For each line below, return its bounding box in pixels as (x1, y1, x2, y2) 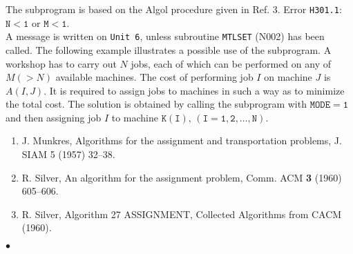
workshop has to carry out (6, 56, 117, 70)
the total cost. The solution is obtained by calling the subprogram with (6, 97, 307, 111)
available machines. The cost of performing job (55, 70, 254, 84)
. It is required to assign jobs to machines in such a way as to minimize (44, 83, 345, 97)
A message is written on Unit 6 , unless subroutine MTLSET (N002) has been (6, 29, 325, 43)
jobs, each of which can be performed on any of (131, 56, 331, 70)
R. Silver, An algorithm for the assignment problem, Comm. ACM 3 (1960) (21, 170, 342, 184)
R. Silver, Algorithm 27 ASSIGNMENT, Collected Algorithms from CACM (21, 206, 342, 221)
